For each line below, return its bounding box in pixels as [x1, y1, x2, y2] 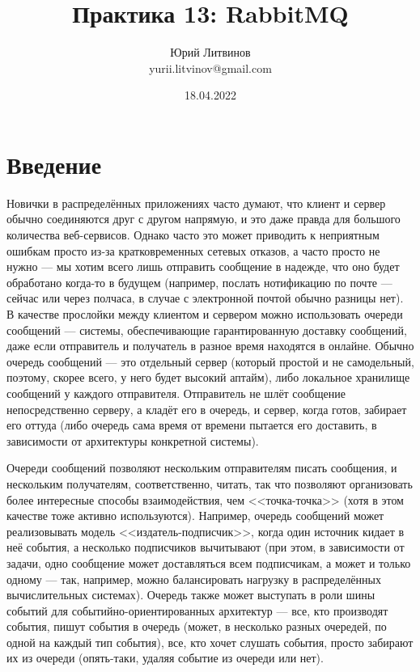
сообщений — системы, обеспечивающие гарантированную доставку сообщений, [6, 321, 407, 338]
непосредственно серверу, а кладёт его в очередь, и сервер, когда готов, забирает [6, 400, 407, 417]
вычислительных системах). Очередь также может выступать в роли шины [6, 586, 375, 603]
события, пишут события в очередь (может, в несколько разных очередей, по [6, 618, 387, 635]
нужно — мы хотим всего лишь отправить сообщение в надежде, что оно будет [6, 258, 400, 275]
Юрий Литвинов [170, 44, 251, 61]
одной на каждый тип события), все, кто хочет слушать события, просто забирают [6, 633, 414, 650]
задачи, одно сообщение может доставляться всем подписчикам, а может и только [6, 554, 411, 571]
